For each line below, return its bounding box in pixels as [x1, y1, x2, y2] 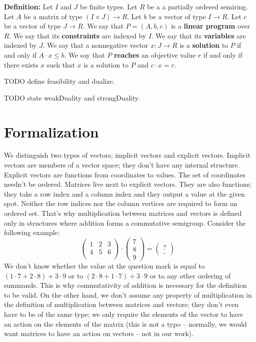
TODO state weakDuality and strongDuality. [4, 92, 140, 103]
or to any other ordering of [150, 270, 231, 280]
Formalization [4, 121, 99, 141]
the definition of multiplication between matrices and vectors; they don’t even [4, 299, 239, 309]
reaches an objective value [114, 49, 196, 60]
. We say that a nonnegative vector [42, 40, 148, 50]
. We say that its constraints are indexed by [9, 30, 146, 40]
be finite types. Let [80, 1, 137, 11]
